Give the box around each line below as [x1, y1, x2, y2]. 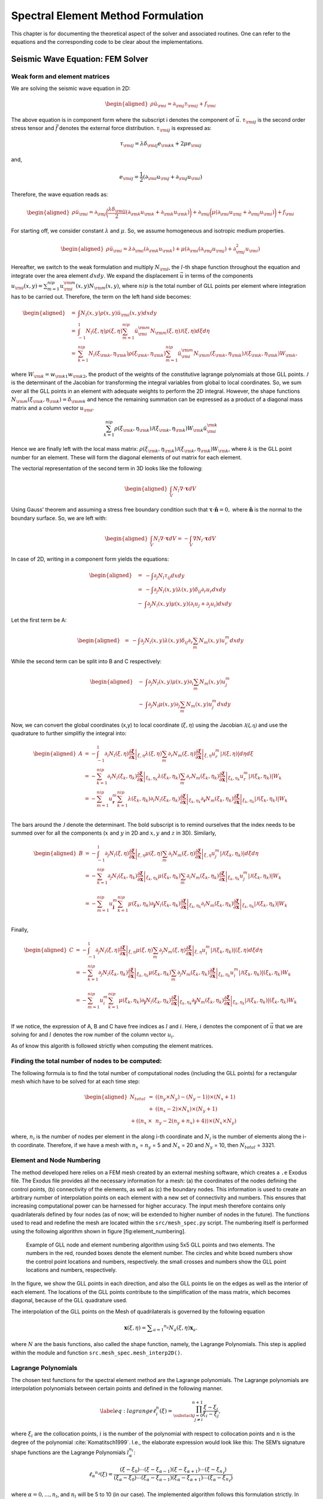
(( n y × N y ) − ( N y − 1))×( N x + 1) [155, 1094, 236, 1102]
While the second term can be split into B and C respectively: [11, 657, 161, 665]
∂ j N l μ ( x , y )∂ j [148, 700, 181, 709]
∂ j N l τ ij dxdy [153, 572, 185, 580]
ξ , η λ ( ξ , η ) [137, 750, 163, 758]
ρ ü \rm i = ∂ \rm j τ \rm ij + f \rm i [150, 101, 217, 109]
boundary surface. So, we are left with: [11, 514, 107, 522]
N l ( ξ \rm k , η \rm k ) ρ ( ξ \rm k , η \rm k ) [88, 350, 166, 358]
